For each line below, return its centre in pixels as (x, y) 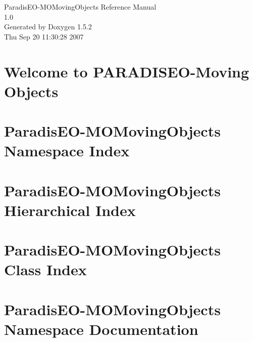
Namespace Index (67, 151)
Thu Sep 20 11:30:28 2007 (44, 36)
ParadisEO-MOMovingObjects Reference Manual (80, 7)
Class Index (45, 269)
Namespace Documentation (101, 329)
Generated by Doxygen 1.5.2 (48, 27)
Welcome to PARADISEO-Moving (127, 71)
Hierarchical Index (70, 210)
